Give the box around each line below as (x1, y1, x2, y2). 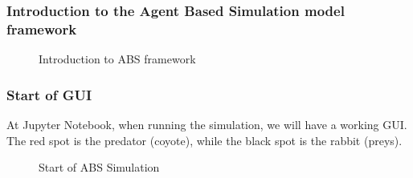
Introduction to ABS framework (39, 51, 196, 67)
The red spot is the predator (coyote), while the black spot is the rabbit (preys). (6, 131, 403, 148)
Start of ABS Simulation (39, 159, 160, 176)
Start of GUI (6, 84, 92, 104)
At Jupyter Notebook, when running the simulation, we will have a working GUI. (6, 115, 407, 132)
